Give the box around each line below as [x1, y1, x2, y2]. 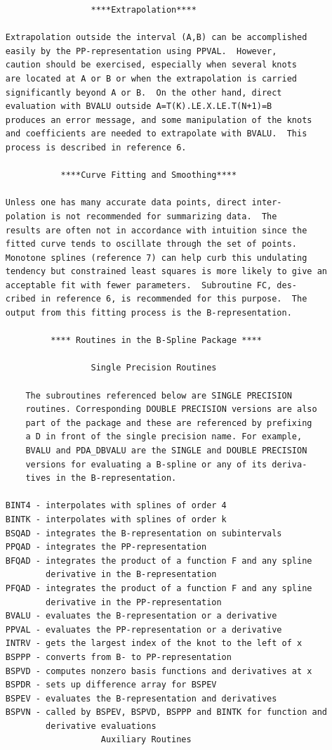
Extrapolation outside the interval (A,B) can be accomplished [5, 32, 307, 43]
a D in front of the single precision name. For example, [25, 432, 303, 442]
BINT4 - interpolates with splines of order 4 [5, 500, 227, 511]
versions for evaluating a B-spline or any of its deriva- [25, 459, 307, 470]
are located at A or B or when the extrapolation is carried [5, 73, 298, 84]
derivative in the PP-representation [46, 597, 222, 607]
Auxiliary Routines [100, 735, 192, 745]
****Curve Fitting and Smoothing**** [60, 170, 237, 181]
